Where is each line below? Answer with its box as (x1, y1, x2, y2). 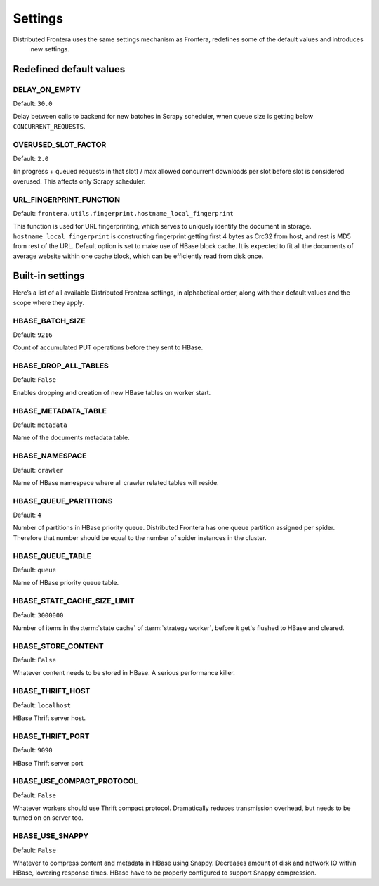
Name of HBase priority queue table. (13, 579, 119, 587)
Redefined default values (13, 63, 126, 75)
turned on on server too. (13, 814, 84, 822)
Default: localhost (13, 700, 72, 710)
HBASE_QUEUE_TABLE (13, 551, 91, 560)
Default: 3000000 (13, 610, 64, 619)
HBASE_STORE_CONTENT (13, 641, 105, 650)
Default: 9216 (13, 330, 53, 339)
